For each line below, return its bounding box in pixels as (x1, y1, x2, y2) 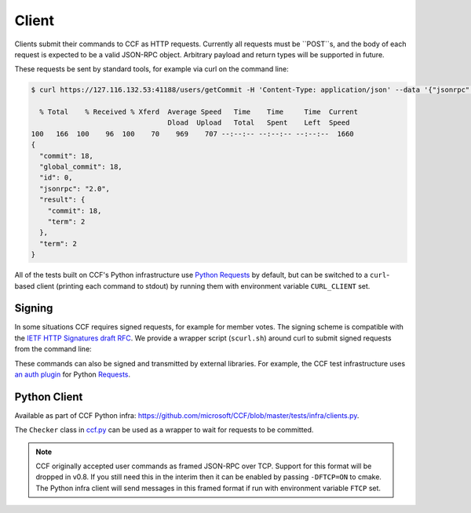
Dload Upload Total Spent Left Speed (167, 118, 350, 127)
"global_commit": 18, (39, 162, 123, 172)
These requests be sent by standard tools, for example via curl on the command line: (14, 64, 290, 74)
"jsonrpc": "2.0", (39, 184, 110, 193)
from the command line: (14, 344, 92, 354)
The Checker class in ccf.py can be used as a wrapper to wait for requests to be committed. (14, 425, 314, 435)
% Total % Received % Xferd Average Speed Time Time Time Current (39, 107, 359, 117)
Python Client (14, 390, 83, 403)
